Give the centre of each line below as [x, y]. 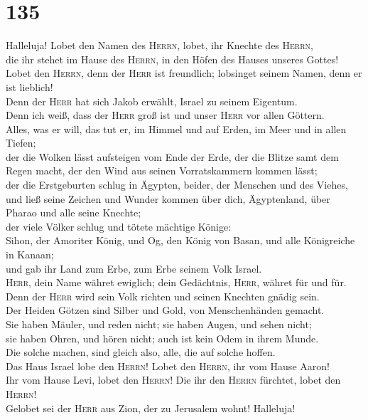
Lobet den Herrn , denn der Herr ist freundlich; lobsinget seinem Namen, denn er [184, 73]
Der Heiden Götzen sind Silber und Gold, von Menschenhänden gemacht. [165, 310]
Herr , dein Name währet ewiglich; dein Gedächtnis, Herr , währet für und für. [176, 282]
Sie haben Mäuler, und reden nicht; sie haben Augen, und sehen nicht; [159, 324]
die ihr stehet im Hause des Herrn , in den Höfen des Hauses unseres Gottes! [172, 59]
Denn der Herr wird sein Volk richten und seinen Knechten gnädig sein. [163, 296]
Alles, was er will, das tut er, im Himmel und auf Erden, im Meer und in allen [176, 128]
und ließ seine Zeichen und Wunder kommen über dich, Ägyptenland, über [168, 198]
